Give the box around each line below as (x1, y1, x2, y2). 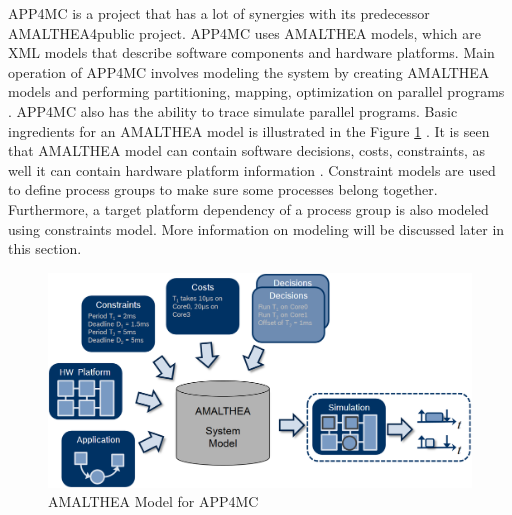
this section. (8, 238, 82, 259)
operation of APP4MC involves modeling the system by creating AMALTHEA (8, 61, 490, 82)
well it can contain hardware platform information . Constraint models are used (8, 159, 496, 180)
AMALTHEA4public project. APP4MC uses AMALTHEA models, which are (8, 22, 481, 43)
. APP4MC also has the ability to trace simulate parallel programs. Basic (8, 100, 458, 121)
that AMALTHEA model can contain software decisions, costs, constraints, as (8, 140, 486, 161)
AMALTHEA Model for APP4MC (48, 491, 259, 512)
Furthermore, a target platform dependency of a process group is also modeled (8, 198, 489, 219)
